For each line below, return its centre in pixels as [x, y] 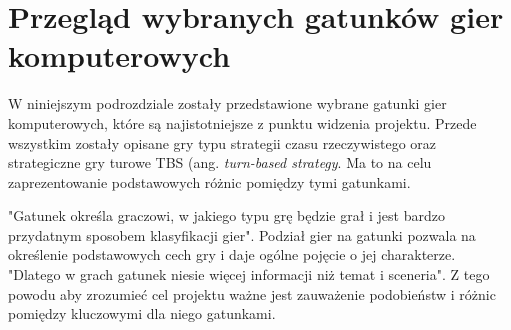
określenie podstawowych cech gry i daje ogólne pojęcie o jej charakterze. [232, 254]
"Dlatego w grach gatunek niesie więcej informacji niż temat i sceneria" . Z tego [249, 274]
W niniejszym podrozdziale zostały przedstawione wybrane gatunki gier [227, 103]
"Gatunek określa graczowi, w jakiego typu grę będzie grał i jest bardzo [226, 215]
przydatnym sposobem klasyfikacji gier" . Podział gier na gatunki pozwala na [242, 234]
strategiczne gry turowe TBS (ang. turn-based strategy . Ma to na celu [220, 162]
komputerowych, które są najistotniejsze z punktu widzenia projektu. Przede [242, 122]
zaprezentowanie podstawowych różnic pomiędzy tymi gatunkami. [209, 181]
